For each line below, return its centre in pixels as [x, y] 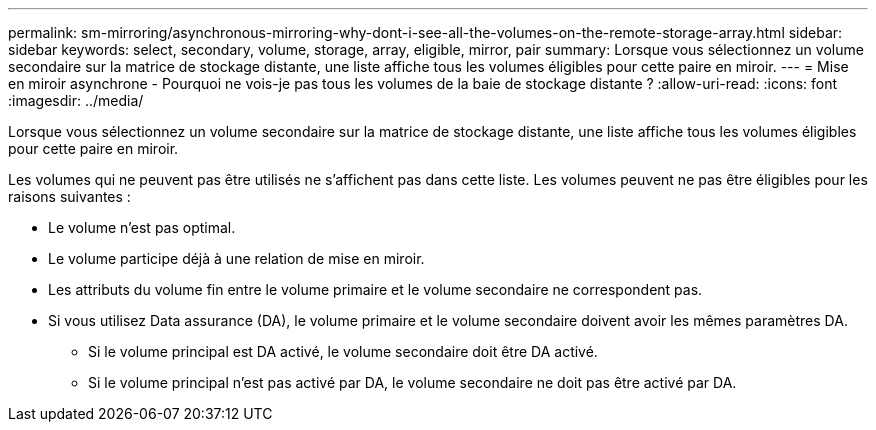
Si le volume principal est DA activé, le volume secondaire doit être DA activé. [343, 351]
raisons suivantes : [69, 196]
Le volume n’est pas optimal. [142, 227]
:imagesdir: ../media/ [76, 100]
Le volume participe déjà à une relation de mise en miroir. [236, 258]
